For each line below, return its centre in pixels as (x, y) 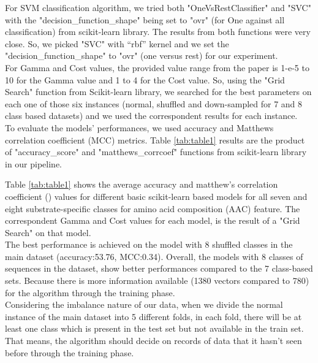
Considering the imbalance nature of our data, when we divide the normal (144, 304)
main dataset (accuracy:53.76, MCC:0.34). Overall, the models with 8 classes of (154, 256)
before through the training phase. (70, 352)
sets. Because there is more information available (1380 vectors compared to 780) (157, 281)
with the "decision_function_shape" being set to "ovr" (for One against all (145, 19)
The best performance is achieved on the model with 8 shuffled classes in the (149, 244)
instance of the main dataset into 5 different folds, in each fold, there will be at (153, 316)
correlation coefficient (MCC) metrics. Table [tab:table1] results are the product (155, 139)
